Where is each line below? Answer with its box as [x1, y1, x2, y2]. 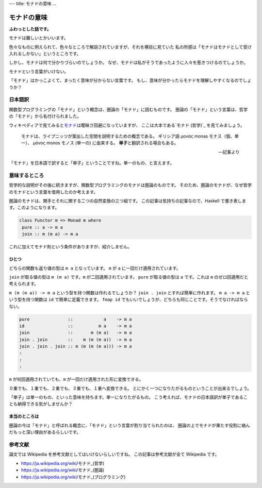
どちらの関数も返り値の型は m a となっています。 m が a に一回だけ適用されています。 [9, 265, 181, 271]
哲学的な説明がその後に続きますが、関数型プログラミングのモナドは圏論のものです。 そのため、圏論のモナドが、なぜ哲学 [9, 182, 252, 188]
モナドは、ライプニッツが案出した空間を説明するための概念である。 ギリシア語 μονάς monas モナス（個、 [21, 133, 235, 139]
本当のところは [9, 413, 39, 420]
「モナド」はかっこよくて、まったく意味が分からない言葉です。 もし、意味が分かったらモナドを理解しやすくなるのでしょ [9, 78, 252, 84]
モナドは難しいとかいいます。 [9, 35, 68, 41]
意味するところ [9, 172, 44, 179]
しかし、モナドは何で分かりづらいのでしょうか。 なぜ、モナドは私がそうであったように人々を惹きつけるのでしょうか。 [9, 60, 248, 66]
